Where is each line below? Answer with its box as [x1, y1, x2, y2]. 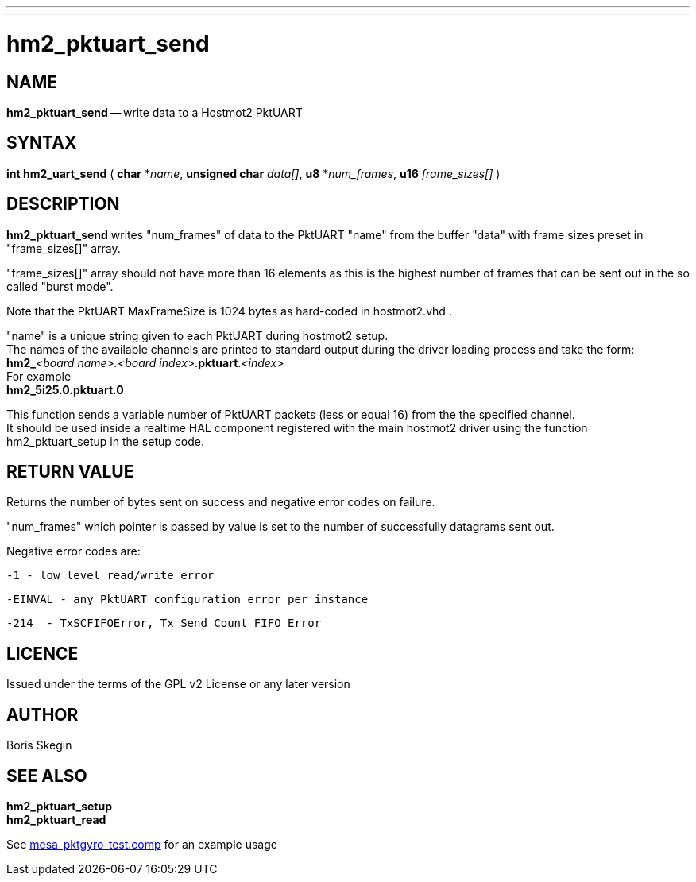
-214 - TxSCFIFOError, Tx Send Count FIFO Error [6, 617, 322, 630]
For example [6, 369, 72, 383]
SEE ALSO [6, 765, 87, 786]
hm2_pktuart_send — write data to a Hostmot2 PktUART [6, 105, 303, 119]
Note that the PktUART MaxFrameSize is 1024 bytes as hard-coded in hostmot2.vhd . [6, 304, 452, 318]
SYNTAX [6, 133, 77, 153]
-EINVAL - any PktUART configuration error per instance [6, 593, 369, 606]
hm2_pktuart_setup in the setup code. [6, 434, 204, 448]
